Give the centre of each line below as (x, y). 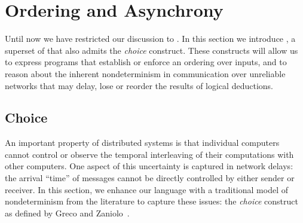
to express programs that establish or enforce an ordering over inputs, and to (146, 62)
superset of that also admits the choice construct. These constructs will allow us (151, 50)
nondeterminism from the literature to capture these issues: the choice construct (151, 201)
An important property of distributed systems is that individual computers (142, 143)
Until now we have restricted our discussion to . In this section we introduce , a (150, 39)
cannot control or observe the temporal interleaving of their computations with (149, 154)
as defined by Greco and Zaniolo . (67, 213)
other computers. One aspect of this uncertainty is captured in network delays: (149, 166)
